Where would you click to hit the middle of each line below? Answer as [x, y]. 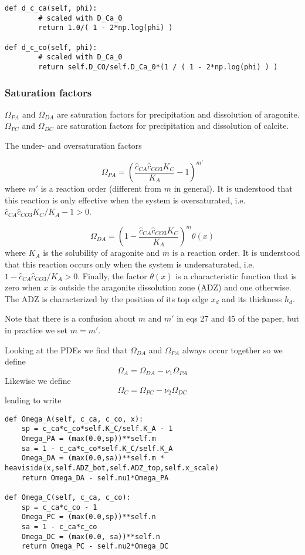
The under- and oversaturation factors [73, 145]
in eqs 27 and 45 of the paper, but [238, 318]
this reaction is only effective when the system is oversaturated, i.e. [125, 200]
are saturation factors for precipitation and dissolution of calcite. [173, 126]
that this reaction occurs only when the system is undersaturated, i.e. [130, 264]
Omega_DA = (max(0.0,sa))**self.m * [93, 458]
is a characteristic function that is [236, 275]
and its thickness [252, 298]
